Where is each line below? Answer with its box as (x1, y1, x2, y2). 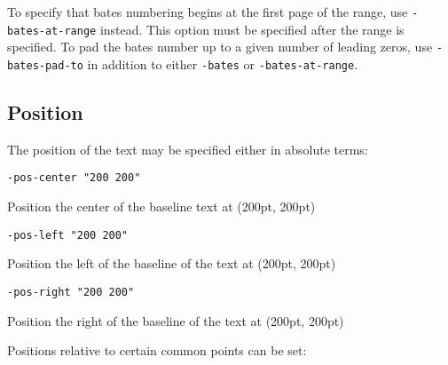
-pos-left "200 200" (7, 228, 129, 242)
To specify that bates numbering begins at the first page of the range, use (7, 3, 408, 20)
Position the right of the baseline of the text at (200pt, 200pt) (7, 311, 344, 329)
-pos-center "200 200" (7, 171, 141, 185)
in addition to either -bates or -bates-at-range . (87, 54, 358, 73)
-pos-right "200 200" (7, 285, 135, 298)
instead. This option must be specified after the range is (99, 20, 405, 38)
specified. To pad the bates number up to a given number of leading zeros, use (7, 37, 433, 56)
